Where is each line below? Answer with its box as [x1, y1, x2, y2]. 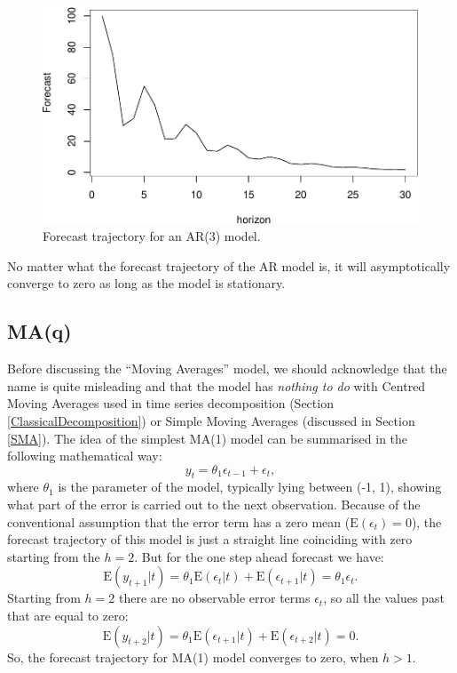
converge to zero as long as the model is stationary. [7, 274, 286, 292]
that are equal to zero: [7, 606, 129, 625]
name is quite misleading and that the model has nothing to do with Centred [7, 376, 426, 395]
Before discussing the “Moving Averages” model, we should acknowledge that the [7, 359, 447, 378]
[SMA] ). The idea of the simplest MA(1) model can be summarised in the [7, 429, 408, 447]
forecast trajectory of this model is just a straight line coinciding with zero [7, 530, 413, 549]
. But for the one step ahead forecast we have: [134, 547, 384, 565]
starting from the [7, 547, 100, 565]
